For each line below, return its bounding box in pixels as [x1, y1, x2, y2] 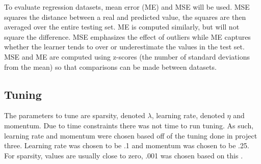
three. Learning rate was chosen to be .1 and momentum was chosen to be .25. [4, 140, 249, 151]
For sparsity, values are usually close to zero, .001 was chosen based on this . [4, 150, 243, 160]
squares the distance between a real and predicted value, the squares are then [4, 11, 246, 22]
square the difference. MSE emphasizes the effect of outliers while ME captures [4, 31, 251, 42]
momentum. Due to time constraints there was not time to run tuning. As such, [4, 120, 254, 130]
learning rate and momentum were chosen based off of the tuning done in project [4, 130, 257, 141]
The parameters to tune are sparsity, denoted [4, 110, 145, 121]
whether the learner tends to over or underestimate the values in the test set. [4, 41, 245, 52]
